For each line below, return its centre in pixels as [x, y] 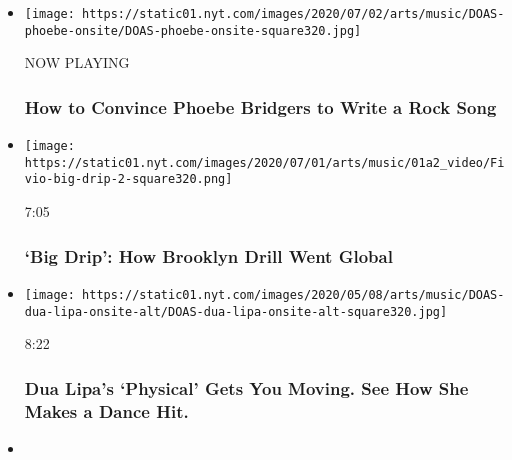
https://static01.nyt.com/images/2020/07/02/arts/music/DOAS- [293, 14]
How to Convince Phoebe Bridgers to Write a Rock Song [260, 106]
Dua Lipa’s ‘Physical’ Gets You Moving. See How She [246, 387]
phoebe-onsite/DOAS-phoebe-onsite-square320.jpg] [193, 30]
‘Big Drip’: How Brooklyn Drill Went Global [208, 255]
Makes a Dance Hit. [106, 410]
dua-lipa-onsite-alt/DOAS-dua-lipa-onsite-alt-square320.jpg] [236, 311]
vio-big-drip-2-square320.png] [128, 179]
